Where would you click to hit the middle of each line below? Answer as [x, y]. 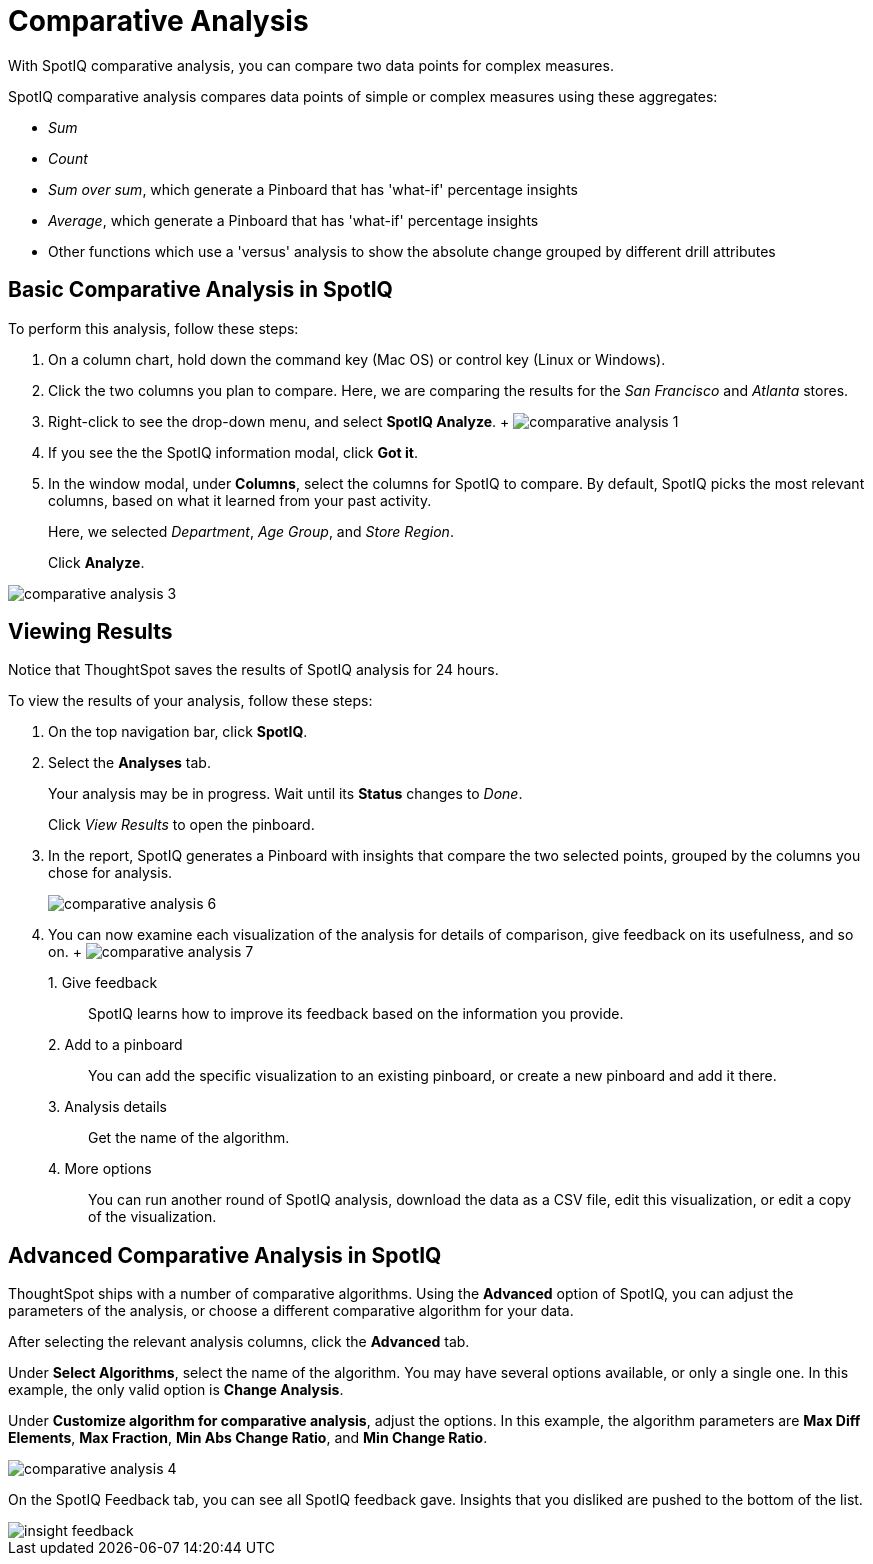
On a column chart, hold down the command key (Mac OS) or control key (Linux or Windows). [357, 359]
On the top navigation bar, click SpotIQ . [178, 732]
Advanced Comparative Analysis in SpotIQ [225, 1255]
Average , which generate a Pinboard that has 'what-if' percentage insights [293, 220]
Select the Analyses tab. [129, 763]
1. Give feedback [103, 983]
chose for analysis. [110, 873]
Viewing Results [90, 632]
